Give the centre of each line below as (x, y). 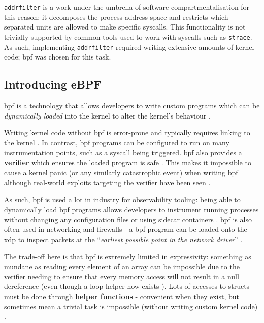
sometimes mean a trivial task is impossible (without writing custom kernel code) (131, 306)
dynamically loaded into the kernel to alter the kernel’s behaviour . (107, 115)
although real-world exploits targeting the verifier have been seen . (107, 182)
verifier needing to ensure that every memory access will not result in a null (122, 276)
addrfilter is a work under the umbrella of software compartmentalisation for (127, 7)
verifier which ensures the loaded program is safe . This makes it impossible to (128, 162)
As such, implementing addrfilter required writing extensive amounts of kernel (129, 47)
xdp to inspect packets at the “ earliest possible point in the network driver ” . (123, 239)
